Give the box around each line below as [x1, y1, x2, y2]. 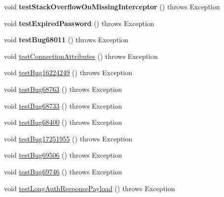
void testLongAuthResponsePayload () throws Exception [4, 183, 175, 193]
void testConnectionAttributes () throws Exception [4, 51, 158, 61]
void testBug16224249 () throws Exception [4, 67, 132, 78]
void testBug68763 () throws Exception [4, 84, 122, 94]
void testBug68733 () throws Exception [4, 100, 122, 111]
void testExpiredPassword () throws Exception [4, 18, 155, 28]
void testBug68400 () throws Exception [4, 117, 122, 127]
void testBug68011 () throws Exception [4, 34, 128, 45]
